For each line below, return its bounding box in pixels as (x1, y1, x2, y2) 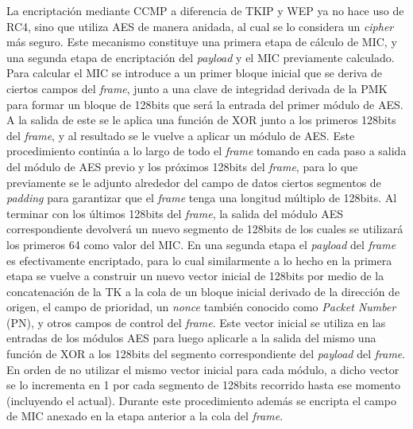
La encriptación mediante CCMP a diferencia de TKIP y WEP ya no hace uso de (6, 2, 404, 18)
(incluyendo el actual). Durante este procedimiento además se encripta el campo (6, 392, 396, 408)
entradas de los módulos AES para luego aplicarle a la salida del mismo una (6, 330, 376, 346)
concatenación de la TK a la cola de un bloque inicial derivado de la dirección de (6, 283, 400, 299)
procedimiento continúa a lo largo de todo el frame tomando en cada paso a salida (6, 142, 407, 159)
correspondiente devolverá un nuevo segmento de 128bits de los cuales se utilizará (6, 220, 403, 237)
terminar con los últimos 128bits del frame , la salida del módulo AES (6, 205, 344, 221)
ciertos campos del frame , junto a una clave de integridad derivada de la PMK (6, 80, 388, 96)
